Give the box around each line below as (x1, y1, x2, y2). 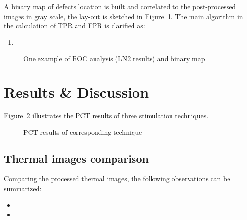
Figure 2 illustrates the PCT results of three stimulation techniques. (4, 110, 209, 121)
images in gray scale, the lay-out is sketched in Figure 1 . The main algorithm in (4, 11, 243, 21)
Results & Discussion (4, 82, 149, 102)
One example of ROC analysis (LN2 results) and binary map (23, 53, 205, 64)
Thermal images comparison (4, 151, 149, 166)
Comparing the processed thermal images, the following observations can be (4, 174, 230, 184)
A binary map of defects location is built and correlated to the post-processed (4, 1, 236, 11)
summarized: (4, 183, 42, 194)
